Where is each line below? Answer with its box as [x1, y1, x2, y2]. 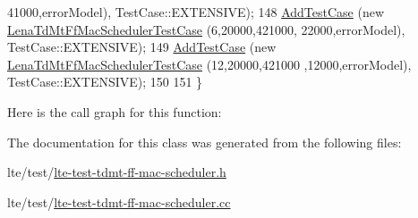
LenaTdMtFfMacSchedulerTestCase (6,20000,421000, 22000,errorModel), [7, 20, 405, 38]
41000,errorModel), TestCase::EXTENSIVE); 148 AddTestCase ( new [7, 3, 385, 21]
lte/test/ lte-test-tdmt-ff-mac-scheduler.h [7, 163, 226, 181]
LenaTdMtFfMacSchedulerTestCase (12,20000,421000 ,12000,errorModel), [7, 54, 412, 73]
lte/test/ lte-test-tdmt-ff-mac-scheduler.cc [7, 192, 231, 211]
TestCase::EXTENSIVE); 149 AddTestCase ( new [7, 38, 277, 56]
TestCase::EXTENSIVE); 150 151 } [7, 72, 203, 91]
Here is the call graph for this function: [7, 102, 222, 121]
